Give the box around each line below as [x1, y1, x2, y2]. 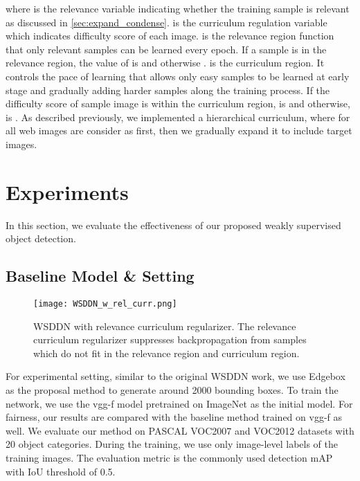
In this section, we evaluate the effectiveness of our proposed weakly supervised [6, 217, 341, 232]
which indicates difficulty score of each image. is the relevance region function [6, 28, 334, 43]
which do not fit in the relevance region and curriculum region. [33, 345, 300, 360]
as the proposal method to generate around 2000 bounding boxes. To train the [6, 383, 339, 397]
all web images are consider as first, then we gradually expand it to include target [6, 123, 352, 138]
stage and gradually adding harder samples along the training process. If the [6, 82, 330, 97]
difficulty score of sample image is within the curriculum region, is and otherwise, [6, 96, 350, 111]
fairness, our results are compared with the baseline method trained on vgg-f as [6, 410, 343, 424]
